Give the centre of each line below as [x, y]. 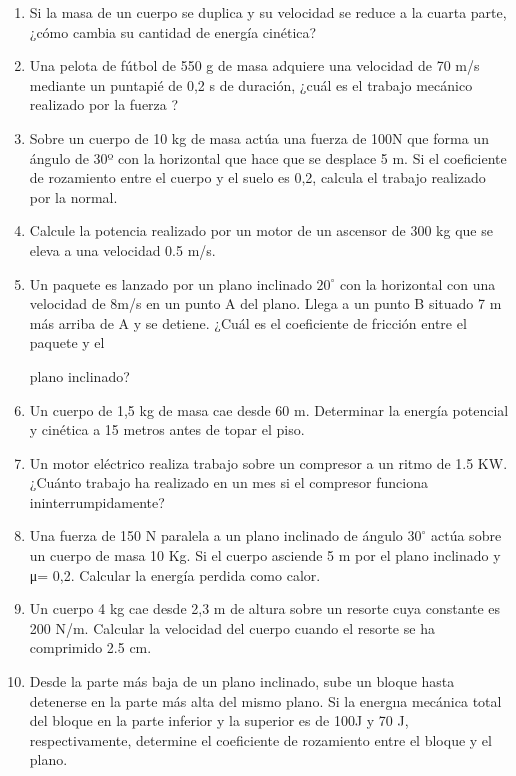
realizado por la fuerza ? [104, 104]
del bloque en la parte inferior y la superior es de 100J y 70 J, [219, 720]
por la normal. [73, 196]
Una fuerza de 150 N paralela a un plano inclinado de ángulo [216, 535]
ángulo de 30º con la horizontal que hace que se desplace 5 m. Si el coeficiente [268, 157]
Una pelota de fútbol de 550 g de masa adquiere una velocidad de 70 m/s [254, 65]
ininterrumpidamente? [97, 501]
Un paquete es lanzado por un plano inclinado [170, 283]
